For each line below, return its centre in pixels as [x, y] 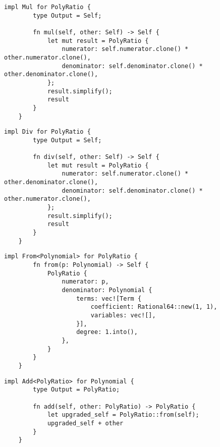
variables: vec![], [123, 315]
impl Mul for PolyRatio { [47, 7]
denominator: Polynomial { [107, 290]
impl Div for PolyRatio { [47, 132]
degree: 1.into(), [107, 332]
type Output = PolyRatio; [76, 390]
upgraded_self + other [85, 423]
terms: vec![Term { [109, 298]
